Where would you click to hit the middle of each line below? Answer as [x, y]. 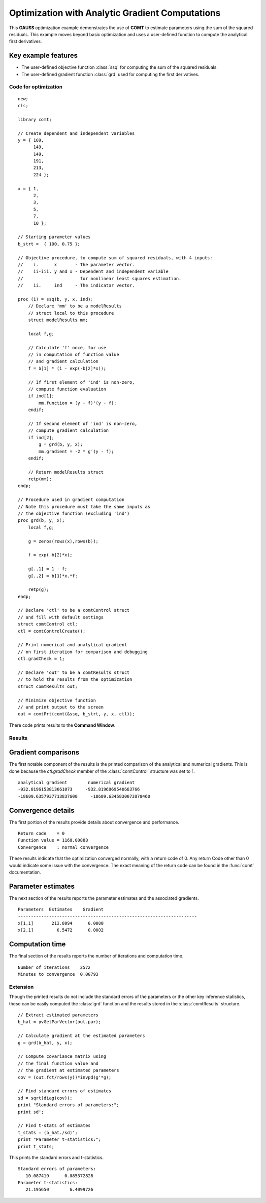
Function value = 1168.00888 [53, 840]
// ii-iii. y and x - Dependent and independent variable [93, 271]
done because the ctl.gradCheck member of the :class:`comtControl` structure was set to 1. [102, 771]
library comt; [35, 119]
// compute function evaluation [67, 389]
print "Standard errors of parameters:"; [68, 1105]
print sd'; [31, 1112]
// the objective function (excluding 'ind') [74, 514]
